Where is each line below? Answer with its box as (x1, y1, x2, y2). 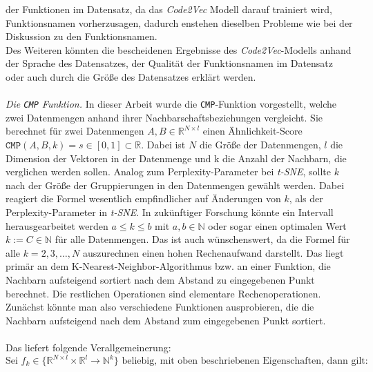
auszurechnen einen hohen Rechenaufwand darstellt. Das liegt (82, 245, 344, 260)
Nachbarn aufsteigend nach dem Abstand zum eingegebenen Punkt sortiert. (6, 313, 326, 327)
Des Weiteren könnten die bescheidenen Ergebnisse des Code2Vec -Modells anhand (6, 42, 352, 57)
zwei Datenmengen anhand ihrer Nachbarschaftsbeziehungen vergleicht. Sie (6, 110, 323, 124)
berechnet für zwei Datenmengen (6, 124, 144, 138)
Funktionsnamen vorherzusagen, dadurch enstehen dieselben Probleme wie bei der (6, 15, 353, 30)
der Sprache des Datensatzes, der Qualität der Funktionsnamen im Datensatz (6, 56, 334, 70)
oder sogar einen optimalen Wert (208, 218, 347, 233)
